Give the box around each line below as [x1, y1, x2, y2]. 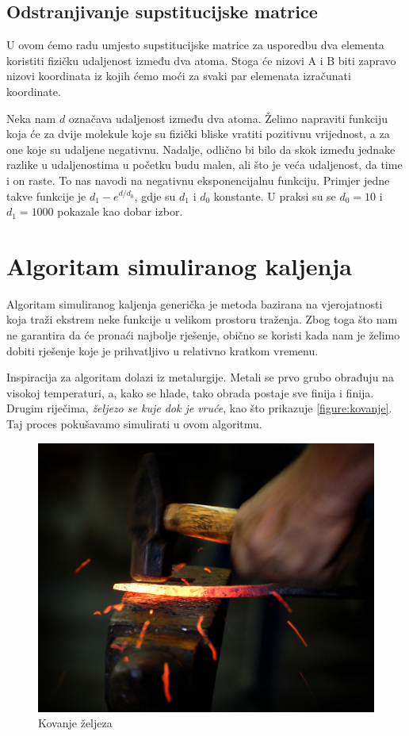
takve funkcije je [6, 187, 86, 204]
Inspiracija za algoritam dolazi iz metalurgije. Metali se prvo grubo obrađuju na [6, 369, 394, 385]
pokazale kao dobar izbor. [57, 203, 183, 220]
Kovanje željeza [38, 715, 113, 731]
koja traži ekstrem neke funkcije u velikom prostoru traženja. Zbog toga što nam [6, 311, 398, 328]
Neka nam [6, 109, 56, 126]
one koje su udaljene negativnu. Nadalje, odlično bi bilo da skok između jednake [6, 140, 396, 157]
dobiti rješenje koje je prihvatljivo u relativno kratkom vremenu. [6, 342, 319, 358]
